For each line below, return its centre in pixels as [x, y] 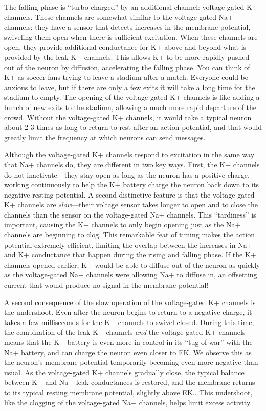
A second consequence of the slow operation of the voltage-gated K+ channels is [130, 302]
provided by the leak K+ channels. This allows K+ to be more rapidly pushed [127, 57]
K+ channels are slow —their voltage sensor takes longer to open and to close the [131, 204]
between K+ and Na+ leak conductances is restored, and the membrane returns [130, 382]
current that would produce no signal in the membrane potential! [106, 285]
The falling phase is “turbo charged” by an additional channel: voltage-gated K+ [131, 7]
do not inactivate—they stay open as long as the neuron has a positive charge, [127, 174]
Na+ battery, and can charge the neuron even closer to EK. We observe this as [128, 352]
